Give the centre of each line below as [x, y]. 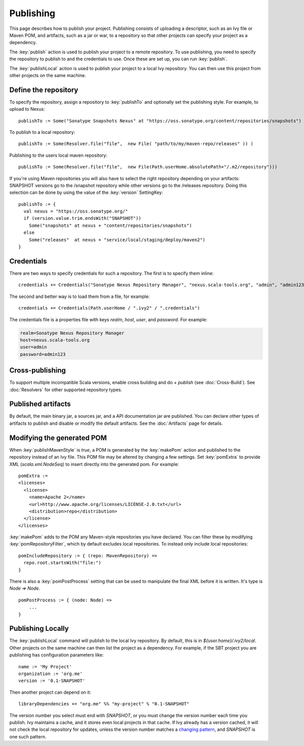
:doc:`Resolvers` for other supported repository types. [66, 389]
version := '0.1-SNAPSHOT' [52, 681]
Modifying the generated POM [58, 438]
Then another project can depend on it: [50, 692]
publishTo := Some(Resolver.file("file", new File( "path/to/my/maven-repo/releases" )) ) [136, 144]
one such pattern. [28, 736]
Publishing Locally [39, 629]
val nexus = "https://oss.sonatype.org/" [76, 211]
